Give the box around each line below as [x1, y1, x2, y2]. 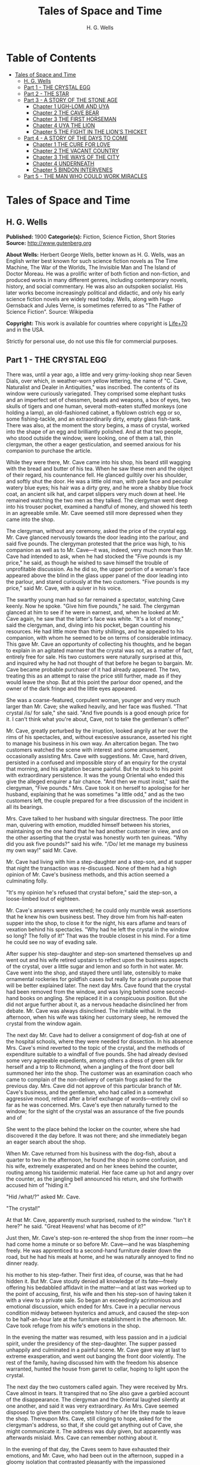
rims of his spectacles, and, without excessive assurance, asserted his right [6, 733, 192, 740]
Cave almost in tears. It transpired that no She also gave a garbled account [6, 1389, 189, 1396]
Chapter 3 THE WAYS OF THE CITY [32, 154, 120, 161]
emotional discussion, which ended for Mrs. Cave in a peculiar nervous [6, 1302, 180, 1310]
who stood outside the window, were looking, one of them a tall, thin [6, 434, 174, 442]
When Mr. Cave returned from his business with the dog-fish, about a [6, 1150, 177, 1157]
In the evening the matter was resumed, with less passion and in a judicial [6, 1334, 187, 1341]
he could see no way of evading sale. [6, 938, 98, 945]
